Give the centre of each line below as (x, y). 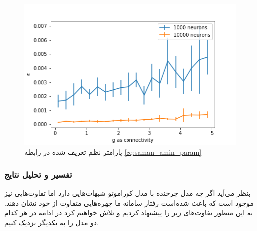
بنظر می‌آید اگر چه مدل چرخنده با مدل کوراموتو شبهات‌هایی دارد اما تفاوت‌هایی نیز (128, 193)
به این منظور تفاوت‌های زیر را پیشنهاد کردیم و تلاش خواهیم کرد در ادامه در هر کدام (129, 212)
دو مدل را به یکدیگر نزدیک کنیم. (52, 222)
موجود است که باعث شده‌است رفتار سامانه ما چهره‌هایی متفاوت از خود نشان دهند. (129, 202)
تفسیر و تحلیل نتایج (38, 174)
